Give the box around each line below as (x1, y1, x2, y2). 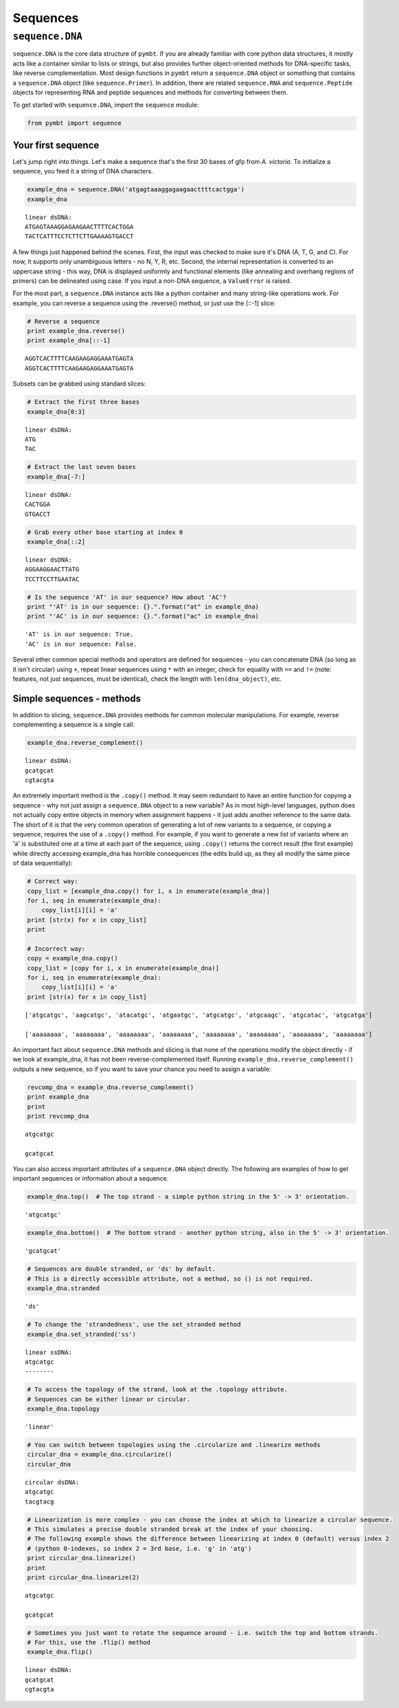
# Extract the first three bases (27, 398, 140, 406)
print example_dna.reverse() (27, 327, 126, 335)
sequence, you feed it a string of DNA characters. (12, 167, 154, 176)
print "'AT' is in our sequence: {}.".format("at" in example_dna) (27, 603, 260, 611)
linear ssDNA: (25, 1348, 72, 1356)
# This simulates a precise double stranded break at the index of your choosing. (27, 1525, 314, 1533)
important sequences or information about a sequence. (12, 1174, 169, 1183)
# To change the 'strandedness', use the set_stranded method (27, 1320, 241, 1329)
